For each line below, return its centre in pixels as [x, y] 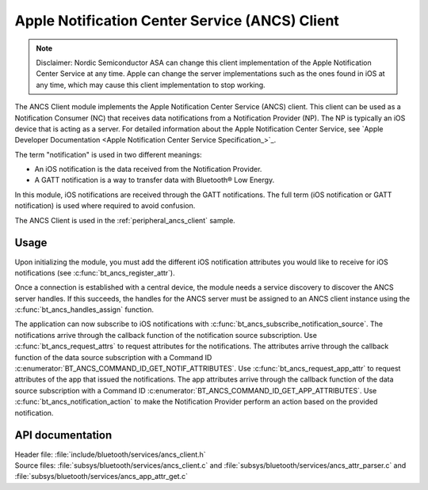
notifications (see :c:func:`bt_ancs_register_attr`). [95, 272]
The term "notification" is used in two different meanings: [108, 154]
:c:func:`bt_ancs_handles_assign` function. [84, 310]
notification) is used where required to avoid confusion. [105, 206]
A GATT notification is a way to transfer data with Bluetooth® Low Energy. [155, 180]
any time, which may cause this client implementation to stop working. [151, 85]
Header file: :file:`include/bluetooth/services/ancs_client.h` [110, 454]
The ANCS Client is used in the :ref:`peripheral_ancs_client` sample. [125, 220]
